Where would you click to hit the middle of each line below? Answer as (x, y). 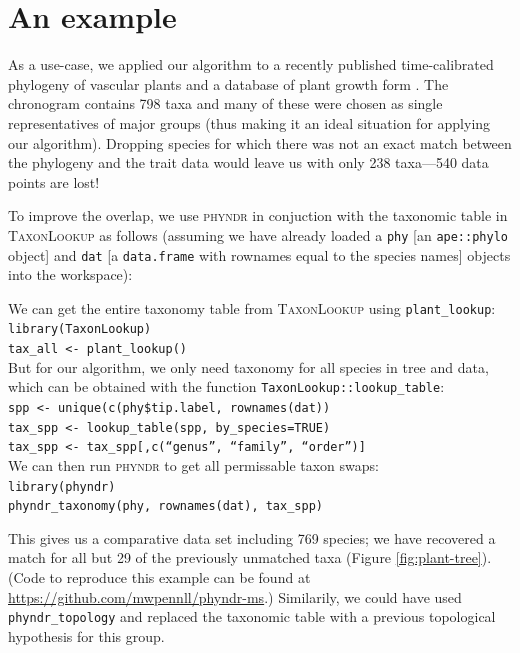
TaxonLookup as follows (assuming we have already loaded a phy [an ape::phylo (258, 234)
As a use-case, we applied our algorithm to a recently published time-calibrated (251, 64)
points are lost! (54, 181)
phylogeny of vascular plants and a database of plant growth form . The (228, 83)
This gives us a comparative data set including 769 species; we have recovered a (252, 537)
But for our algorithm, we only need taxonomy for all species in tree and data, (248, 366)
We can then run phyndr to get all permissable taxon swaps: (193, 464)
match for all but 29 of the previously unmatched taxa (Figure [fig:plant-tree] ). (250, 557)
